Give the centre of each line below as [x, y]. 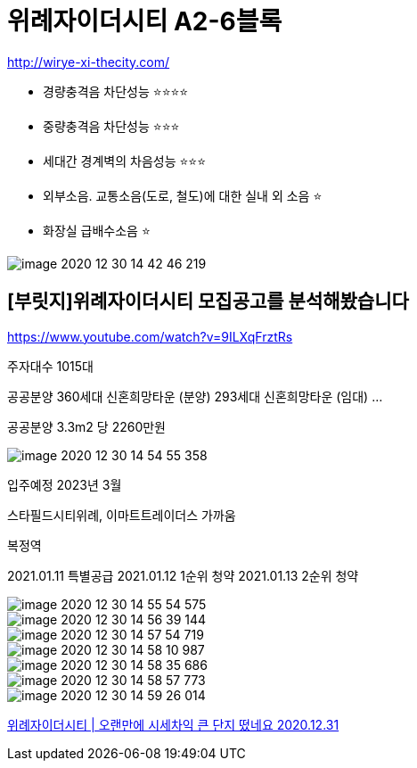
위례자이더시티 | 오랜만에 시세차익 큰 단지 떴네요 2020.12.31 [173, 724]
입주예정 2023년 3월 [65, 484]
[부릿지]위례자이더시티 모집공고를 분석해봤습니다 [208, 301]
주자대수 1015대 [50, 366]
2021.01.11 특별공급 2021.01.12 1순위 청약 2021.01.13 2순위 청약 [183, 575]
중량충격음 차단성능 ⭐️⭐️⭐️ [111, 126]
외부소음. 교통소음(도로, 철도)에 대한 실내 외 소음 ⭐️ [183, 195]
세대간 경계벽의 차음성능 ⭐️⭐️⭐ [125, 161]
